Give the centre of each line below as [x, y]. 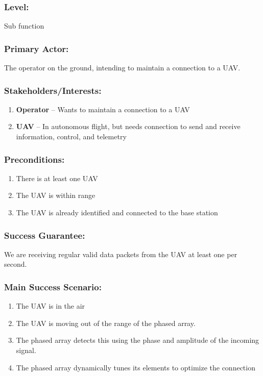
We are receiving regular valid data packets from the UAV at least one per [121, 254]
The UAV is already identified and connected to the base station [117, 212]
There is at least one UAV [57, 178]
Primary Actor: [37, 48]
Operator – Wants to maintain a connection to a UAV [103, 109]
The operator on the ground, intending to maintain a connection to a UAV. [122, 68]
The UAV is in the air [51, 306]
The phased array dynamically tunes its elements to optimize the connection [136, 367]
